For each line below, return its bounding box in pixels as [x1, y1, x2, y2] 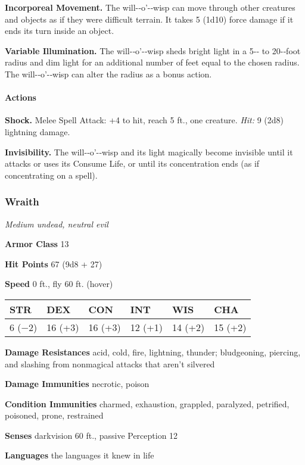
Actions [5, 91, 36, 104]
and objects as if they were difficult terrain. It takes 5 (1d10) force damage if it [5, 13, 294, 25]
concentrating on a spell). [5, 168, 98, 181]
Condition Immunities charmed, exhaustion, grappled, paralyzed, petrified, [5, 397, 290, 410]
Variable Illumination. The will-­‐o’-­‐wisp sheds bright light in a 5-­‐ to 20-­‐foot [5, 44, 301, 57]
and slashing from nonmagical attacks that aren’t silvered [5, 357, 215, 370]
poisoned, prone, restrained [5, 409, 104, 422]
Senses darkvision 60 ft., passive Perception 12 [5, 429, 178, 441]
